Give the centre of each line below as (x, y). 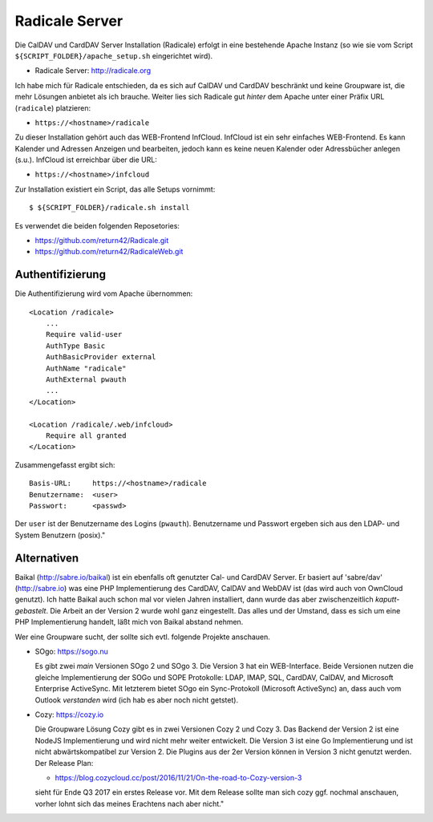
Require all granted (86, 436)
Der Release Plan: (64, 763)
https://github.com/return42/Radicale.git (102, 241)
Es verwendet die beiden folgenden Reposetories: (97, 225)
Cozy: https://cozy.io (69, 715)
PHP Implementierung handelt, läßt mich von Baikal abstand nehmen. (129, 622)
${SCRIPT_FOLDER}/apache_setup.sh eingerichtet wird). (114, 55)
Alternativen (47, 558)
